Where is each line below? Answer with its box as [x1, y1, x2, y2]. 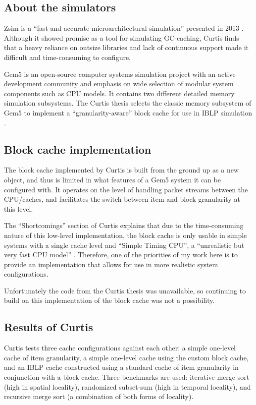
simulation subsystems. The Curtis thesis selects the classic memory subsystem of [4, 98, 252, 108]
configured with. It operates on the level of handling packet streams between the [4, 184, 248, 194]
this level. [4, 203, 33, 214]
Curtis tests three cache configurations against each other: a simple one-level [4, 343, 236, 353]
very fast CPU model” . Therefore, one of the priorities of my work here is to [4, 249, 238, 260]
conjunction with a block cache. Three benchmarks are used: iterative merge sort [4, 372, 250, 382]
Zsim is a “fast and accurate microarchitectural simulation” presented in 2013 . [4, 23, 244, 33]
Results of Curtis [4, 319, 93, 335]
